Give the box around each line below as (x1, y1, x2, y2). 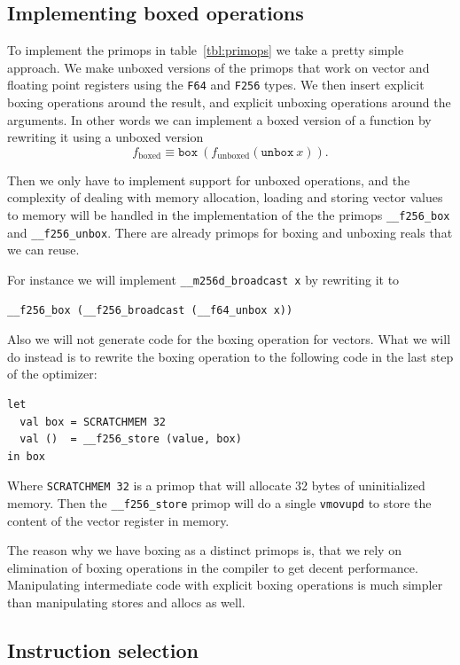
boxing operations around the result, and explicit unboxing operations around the (7, 93, 451, 112)
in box (7, 450, 45, 463)
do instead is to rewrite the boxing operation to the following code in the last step (7, 347, 454, 365)
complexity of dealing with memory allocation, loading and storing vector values (7, 188, 443, 207)
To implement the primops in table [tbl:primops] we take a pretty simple (7, 41, 404, 59)
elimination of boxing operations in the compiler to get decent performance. (7, 558, 418, 576)
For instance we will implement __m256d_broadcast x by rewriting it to (7, 270, 400, 288)
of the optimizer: (7, 364, 97, 383)
